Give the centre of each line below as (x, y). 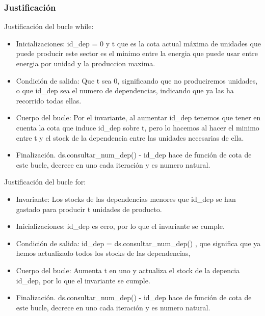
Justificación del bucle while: (49, 26)
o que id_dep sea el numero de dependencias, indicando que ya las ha (125, 90)
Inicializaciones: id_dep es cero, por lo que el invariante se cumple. (120, 226)
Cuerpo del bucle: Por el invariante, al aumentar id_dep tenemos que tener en (138, 117)
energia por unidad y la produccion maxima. (86, 63)
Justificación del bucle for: (45, 182)
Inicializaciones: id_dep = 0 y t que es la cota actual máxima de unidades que (138, 43)
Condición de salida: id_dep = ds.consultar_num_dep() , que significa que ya (138, 243)
